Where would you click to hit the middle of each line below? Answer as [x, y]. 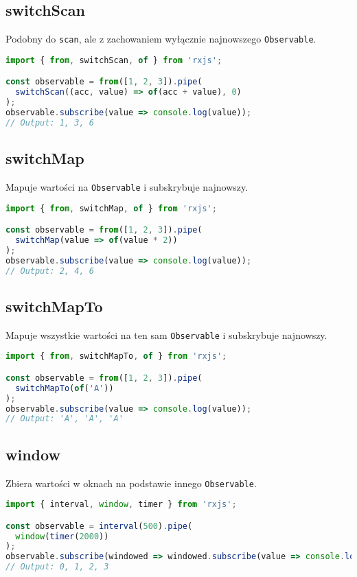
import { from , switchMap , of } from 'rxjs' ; [111, 208]
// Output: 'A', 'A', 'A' [65, 419]
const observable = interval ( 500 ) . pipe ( [99, 526]
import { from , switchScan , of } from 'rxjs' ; [114, 60]
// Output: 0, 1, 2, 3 [57, 567]
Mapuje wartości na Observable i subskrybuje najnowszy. [127, 186]
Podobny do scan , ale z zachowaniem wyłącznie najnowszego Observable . [161, 39]
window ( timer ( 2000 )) [62, 536]
